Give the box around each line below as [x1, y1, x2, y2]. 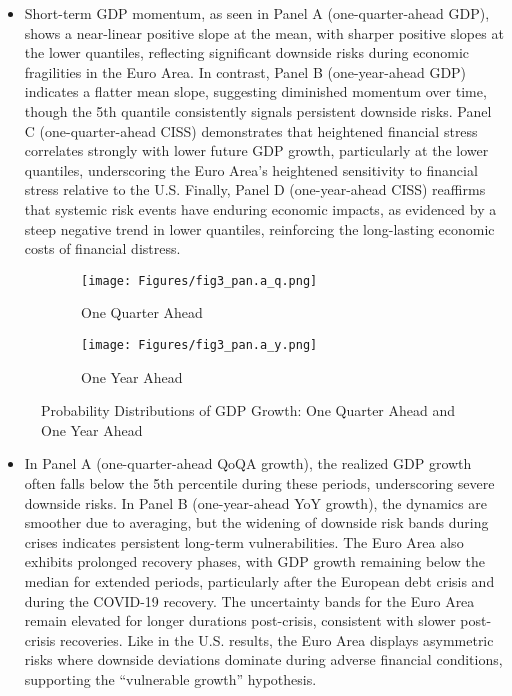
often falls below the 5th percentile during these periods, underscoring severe [24, 473, 495, 493]
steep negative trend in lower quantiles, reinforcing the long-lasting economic [24, 218, 495, 239]
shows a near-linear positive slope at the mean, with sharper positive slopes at [24, 22, 504, 43]
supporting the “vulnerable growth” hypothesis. [24, 668, 317, 689]
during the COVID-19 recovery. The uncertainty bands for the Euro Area [24, 590, 475, 611]
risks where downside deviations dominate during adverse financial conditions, [24, 649, 503, 670]
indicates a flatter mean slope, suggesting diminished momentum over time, [24, 81, 487, 102]
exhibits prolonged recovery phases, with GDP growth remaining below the [24, 551, 486, 572]
